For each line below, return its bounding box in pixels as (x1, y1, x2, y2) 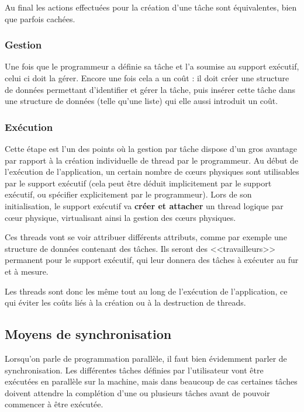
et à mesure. (5, 265, 49, 277)
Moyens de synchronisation (5, 325, 172, 343)
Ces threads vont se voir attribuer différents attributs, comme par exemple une (5, 231, 287, 243)
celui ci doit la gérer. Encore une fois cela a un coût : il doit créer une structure (5, 72, 289, 84)
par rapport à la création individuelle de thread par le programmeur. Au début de (5, 154, 299, 166)
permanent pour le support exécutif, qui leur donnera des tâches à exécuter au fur (5, 254, 299, 266)
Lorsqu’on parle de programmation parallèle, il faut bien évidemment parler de (5, 352, 287, 364)
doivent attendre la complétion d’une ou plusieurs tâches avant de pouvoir (5, 386, 270, 399)
